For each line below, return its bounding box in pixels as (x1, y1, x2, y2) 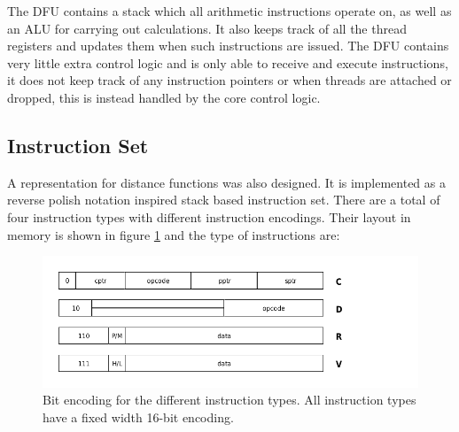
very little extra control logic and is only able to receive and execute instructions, (7, 53, 448, 72)
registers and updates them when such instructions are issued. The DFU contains (7, 36, 449, 55)
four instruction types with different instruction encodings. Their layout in (7, 207, 411, 226)
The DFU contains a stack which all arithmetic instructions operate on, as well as (7, 2, 452, 19)
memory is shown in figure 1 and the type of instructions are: (7, 225, 340, 243)
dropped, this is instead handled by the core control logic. (7, 88, 321, 106)
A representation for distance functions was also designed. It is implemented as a (7, 173, 446, 191)
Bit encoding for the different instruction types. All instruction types (43, 390, 416, 409)
